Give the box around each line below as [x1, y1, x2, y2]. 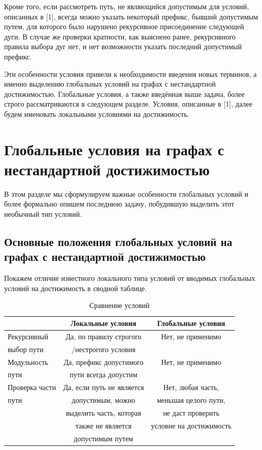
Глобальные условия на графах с [4, 138, 224, 159]
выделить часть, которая [65, 407, 141, 418]
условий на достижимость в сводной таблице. [4, 282, 147, 293]
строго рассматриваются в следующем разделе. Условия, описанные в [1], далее [4, 98, 253, 109]
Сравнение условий [89, 300, 150, 311]
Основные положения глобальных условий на [4, 234, 232, 250]
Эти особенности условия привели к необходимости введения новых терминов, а [4, 68, 257, 79]
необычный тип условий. [4, 209, 82, 219]
